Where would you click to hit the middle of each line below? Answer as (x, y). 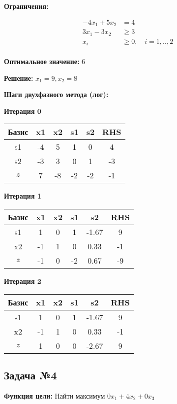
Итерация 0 (23, 111)
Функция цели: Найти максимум (55, 395)
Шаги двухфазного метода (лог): (56, 94)
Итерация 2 (23, 281)
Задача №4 (30, 375)
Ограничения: (26, 6)
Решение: (19, 78)
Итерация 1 (23, 196)
